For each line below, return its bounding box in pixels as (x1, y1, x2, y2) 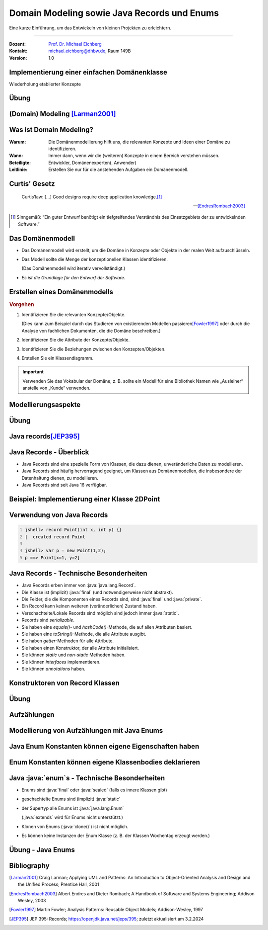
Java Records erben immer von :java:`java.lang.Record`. (21, 582, 136, 589)
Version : (9, 55, 27, 61)
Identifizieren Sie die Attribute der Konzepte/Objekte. (21, 337, 130, 343)
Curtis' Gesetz (9, 179, 55, 188)
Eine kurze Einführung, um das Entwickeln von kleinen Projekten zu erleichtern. (9, 25, 172, 31)
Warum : (9, 139, 26, 145)
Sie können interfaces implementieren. (21, 659, 101, 665)
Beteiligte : (9, 160, 31, 166)
